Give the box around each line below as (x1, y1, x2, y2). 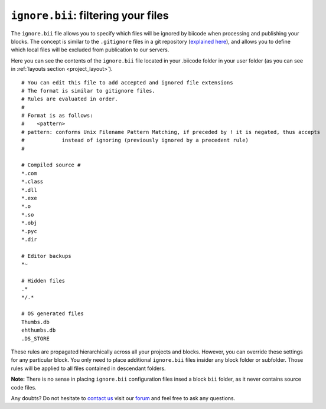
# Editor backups (21, 253, 71, 259)
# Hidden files (21, 277, 66, 284)
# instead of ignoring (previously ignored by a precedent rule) (21, 137, 249, 144)
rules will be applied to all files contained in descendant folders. (11, 365, 166, 372)
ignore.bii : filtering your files (11, 9, 169, 22)
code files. (11, 384, 37, 391)
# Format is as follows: (21, 112, 93, 119)
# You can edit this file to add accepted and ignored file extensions (21, 79, 233, 86)
